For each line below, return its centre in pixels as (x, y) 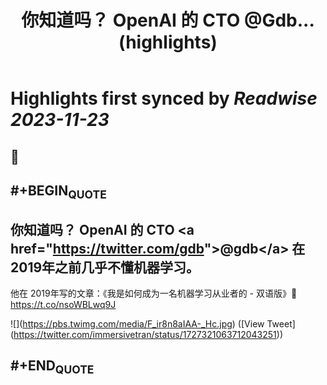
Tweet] (281, 323)
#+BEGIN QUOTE (58, 192)
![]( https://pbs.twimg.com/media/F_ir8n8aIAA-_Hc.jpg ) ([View (137, 323)
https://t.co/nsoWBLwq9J (63, 304)
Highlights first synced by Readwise (164, 98)
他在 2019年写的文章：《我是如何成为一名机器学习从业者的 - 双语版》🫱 (154, 293)
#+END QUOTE (52, 367)
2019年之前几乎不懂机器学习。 (105, 267)
